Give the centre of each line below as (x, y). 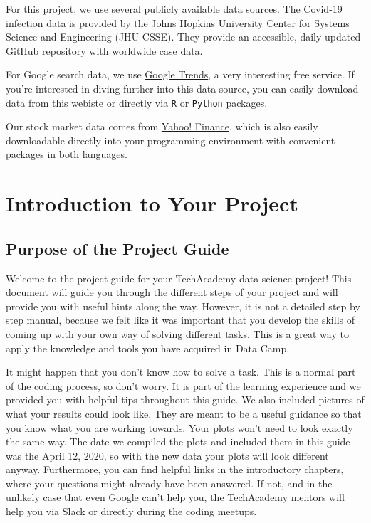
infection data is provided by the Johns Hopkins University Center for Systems (178, 22)
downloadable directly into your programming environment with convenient (171, 140)
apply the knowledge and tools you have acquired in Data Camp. (148, 348)
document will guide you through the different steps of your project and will (172, 292)
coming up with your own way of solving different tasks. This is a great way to (177, 333)
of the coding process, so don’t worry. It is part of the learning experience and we (183, 385)
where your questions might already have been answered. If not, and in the (169, 483)
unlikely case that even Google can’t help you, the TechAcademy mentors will (175, 497)
